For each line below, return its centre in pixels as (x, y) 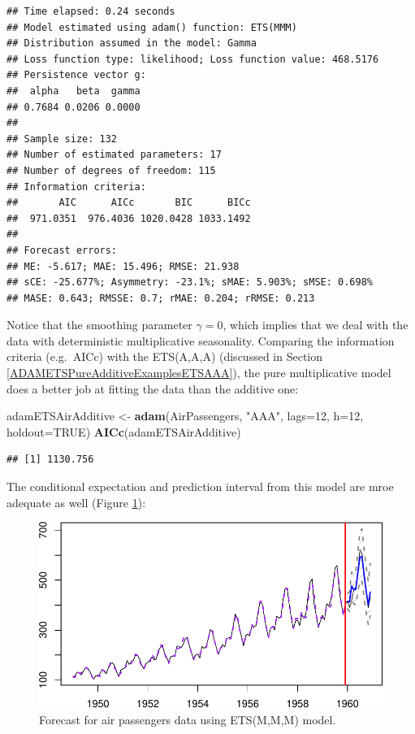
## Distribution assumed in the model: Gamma (132, 43)
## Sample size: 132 (62, 139)
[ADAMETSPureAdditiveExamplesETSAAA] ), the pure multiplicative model (199, 373)
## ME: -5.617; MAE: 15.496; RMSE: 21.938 (123, 266)
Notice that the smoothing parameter (99, 325)
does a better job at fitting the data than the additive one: (153, 388)
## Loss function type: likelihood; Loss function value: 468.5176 (193, 59)
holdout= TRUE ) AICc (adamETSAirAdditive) (124, 431)
